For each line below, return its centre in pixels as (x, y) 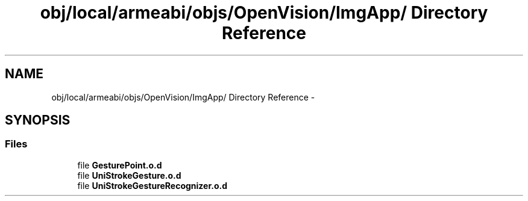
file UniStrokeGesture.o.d (129, 175)
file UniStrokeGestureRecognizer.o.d (152, 185)
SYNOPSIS (38, 120)
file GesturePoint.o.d (120, 165)
